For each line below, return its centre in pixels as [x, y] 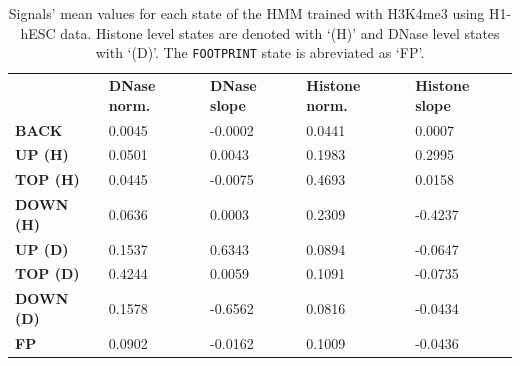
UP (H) [42, 154]
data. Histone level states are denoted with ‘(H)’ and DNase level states [280, 32]
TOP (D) [47, 273]
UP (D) [42, 248]
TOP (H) [47, 179]
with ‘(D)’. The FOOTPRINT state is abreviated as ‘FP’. [260, 52]
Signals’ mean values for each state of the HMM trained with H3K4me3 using [246, 13]
